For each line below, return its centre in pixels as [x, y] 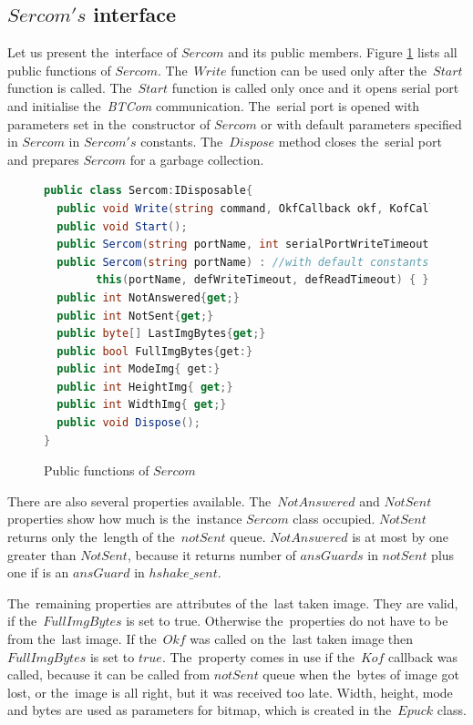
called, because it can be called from [109, 674]
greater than [42, 554]
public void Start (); [122, 226]
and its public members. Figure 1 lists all [343, 52]
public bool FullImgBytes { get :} [155, 351]
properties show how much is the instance [125, 519]
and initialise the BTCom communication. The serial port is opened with [214, 105]
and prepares [43, 159]
